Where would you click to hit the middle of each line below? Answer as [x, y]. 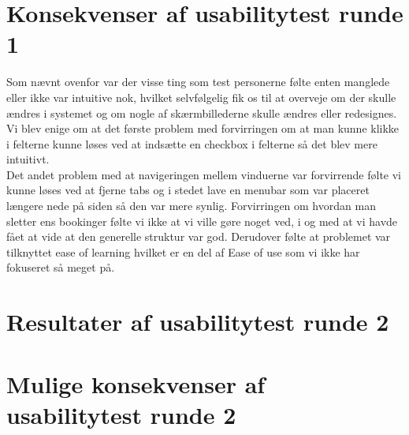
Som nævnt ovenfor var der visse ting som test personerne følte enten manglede [198, 82]
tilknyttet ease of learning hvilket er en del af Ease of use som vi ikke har [183, 251]
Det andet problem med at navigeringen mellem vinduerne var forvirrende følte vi [204, 174]
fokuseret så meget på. [61, 267]
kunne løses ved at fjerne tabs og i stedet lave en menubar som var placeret [188, 190]
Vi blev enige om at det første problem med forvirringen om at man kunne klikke [203, 128]
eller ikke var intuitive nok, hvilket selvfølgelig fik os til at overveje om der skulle [201, 97]
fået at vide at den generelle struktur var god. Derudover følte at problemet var [199, 236]
